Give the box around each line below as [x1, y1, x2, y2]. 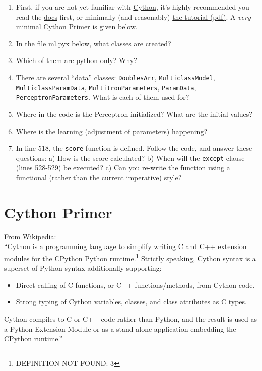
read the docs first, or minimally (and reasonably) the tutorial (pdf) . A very [16, 11, 251, 22]
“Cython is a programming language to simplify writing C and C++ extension [4, 241, 247, 252]
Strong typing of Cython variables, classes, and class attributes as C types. [16, 296, 247, 307]
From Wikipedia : [4, 231, 56, 241]
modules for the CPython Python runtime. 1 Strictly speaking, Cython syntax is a [4, 251, 256, 263]
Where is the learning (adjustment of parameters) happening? [16, 126, 207, 136]
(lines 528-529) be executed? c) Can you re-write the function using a [16, 162, 230, 173]
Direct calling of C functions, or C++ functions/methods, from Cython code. [16, 279, 255, 290]
